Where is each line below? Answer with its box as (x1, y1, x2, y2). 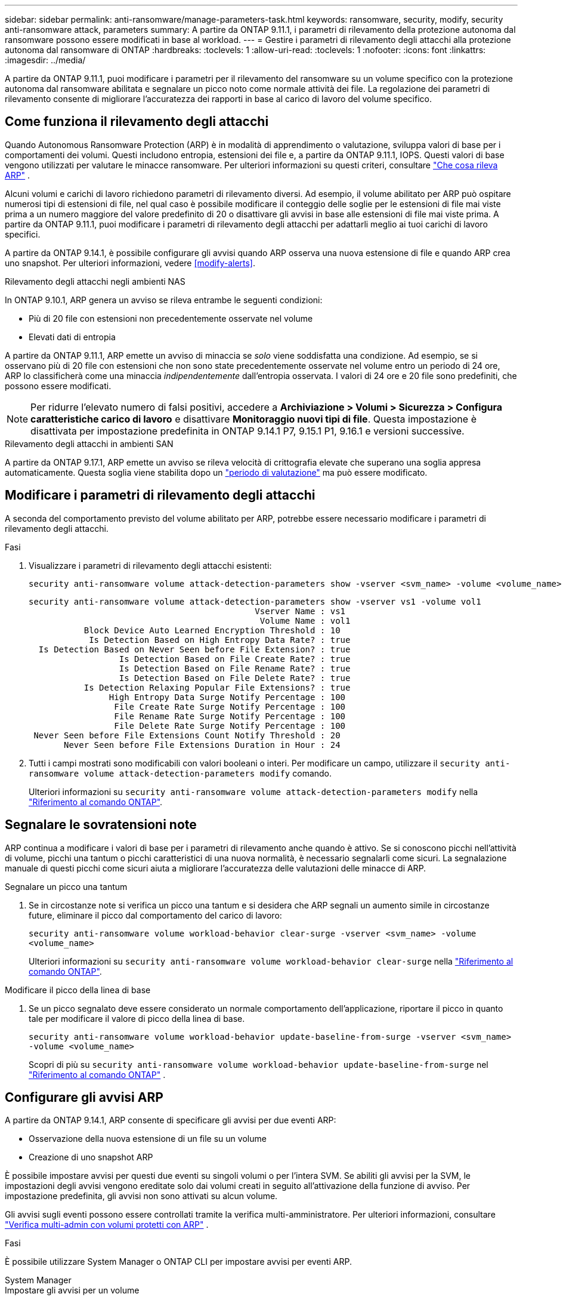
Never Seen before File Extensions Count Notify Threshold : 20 (33, 730, 341, 740)
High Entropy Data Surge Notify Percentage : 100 (109, 692, 346, 702)
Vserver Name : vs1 (255, 606, 346, 616)
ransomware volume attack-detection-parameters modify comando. (29, 768, 332, 778)
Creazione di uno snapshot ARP (29, 1152, 153, 1163)
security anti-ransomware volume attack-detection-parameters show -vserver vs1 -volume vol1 (29, 596, 481, 606)
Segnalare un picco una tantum (5, 881, 128, 892)
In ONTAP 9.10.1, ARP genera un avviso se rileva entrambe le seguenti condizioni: (5, 294, 323, 305)
